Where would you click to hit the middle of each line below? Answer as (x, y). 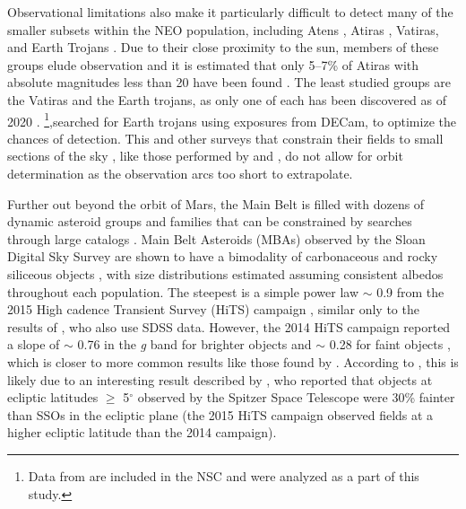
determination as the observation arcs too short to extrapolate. (180, 173)
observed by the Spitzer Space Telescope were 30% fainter (296, 397)
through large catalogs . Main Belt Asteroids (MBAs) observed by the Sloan (216, 238)
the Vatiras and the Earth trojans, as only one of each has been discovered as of (227, 99)
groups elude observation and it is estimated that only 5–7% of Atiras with (213, 64)
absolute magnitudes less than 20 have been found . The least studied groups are (229, 82)
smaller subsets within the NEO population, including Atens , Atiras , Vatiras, (223, 29)
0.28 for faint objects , (390, 344)
